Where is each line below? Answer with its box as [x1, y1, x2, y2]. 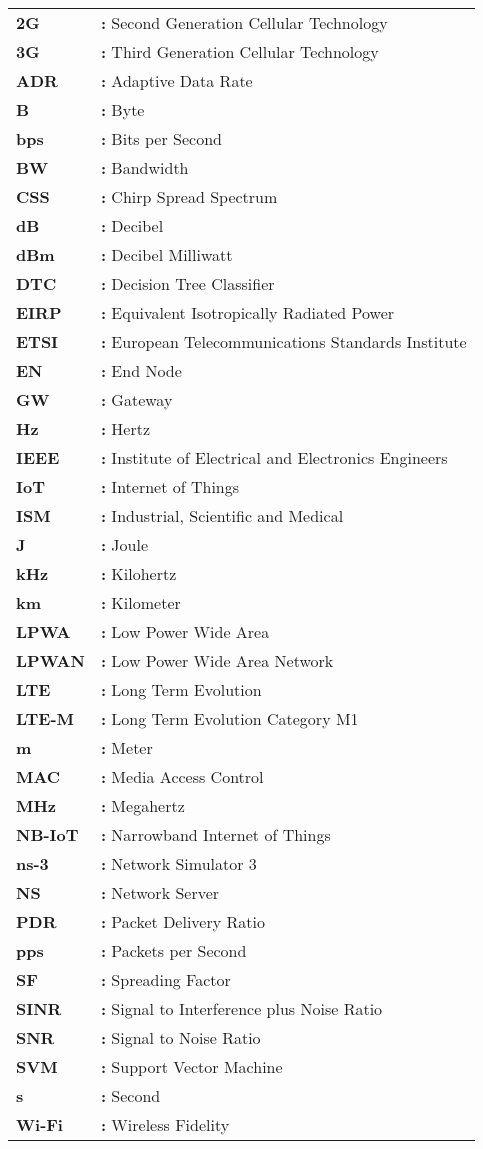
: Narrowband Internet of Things [100, 823, 331, 846]
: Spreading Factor [100, 968, 231, 991]
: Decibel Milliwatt [100, 243, 233, 266]
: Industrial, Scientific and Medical [100, 504, 344, 527]
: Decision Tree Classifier [100, 272, 275, 295]
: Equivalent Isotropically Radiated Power [100, 301, 395, 324]
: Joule [100, 533, 149, 556]
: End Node [100, 359, 182, 382]
